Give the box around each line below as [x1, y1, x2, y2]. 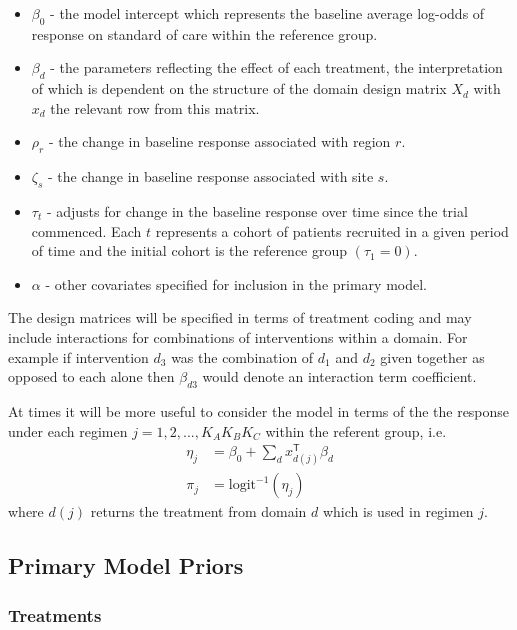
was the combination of [171, 346, 314, 367]
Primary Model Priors [8, 550, 244, 581]
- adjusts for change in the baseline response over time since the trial [46, 200, 468, 221]
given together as [380, 346, 485, 367]
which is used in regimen [322, 501, 474, 522]
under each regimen [8, 420, 128, 441]
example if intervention [8, 346, 149, 367]
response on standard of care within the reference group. [31, 23, 378, 44]
